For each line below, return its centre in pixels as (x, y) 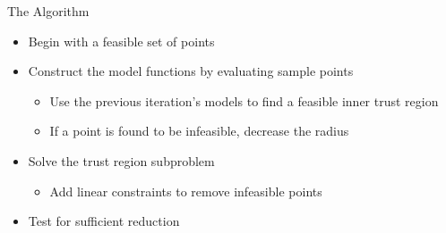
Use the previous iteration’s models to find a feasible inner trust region (244, 100)
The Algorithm (48, 11)
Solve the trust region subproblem (121, 160)
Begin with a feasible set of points (121, 41)
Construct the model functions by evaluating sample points (191, 71)
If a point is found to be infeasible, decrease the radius (199, 131)
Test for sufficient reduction (104, 221)
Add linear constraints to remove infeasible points (186, 191)
